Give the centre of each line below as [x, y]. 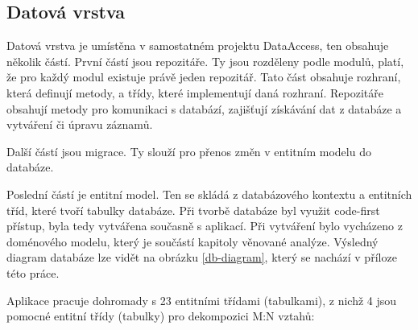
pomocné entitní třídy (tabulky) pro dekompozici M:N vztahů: [161, 316]
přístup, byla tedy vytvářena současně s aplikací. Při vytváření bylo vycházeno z [205, 226]
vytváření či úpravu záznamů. [80, 124]
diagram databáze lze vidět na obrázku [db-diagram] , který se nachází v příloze [202, 257]
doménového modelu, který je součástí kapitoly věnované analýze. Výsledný [192, 241]
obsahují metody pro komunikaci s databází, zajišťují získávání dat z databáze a [204, 108]
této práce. [33, 272]
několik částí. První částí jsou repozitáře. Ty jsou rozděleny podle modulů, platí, [205, 61]
